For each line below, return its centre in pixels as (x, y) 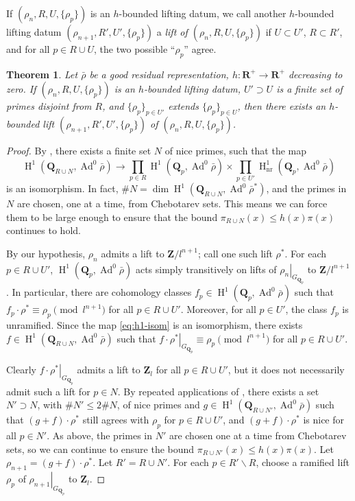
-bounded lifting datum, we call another (203, 13)
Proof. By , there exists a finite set (79, 151)
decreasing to (315, 74)
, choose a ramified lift (303, 462)
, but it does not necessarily (286, 370)
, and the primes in (306, 188)
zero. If (21, 89)
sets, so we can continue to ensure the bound (100, 448)
